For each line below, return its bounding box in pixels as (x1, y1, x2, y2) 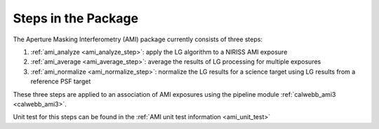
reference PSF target (30, 77, 91, 86)
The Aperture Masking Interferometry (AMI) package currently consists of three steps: (13, 35, 263, 43)
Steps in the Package (13, 11, 139, 26)
